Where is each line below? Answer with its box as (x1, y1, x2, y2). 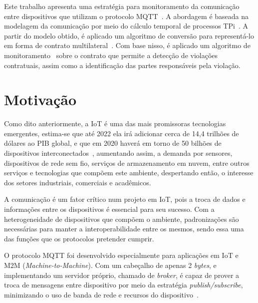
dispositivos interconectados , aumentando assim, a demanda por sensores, (4, 148, 233, 158)
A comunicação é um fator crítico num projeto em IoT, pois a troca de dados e (4, 194, 246, 204)
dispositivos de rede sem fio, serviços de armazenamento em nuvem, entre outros (4, 157, 250, 168)
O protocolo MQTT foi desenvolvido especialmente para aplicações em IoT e (4, 250, 239, 260)
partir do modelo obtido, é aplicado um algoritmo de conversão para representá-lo (4, 30, 254, 41)
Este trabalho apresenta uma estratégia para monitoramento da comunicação (4, 1, 240, 11)
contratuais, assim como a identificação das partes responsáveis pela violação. (4, 60, 241, 70)
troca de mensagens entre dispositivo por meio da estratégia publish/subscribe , (4, 279, 243, 290)
